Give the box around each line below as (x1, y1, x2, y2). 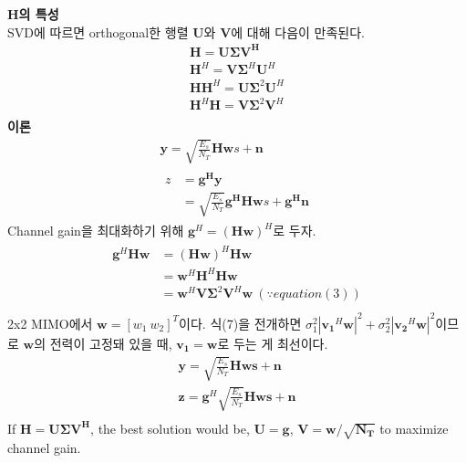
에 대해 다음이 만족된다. (231, 22, 365, 41)
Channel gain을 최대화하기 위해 (7, 221, 184, 240)
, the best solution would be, (90, 418, 250, 437)
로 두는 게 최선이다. (217, 333, 328, 353)
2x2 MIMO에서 (7, 313, 93, 332)
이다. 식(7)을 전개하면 (179, 313, 302, 332)
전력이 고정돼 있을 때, (49, 333, 172, 353)
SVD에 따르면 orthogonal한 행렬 (7, 22, 189, 41)
